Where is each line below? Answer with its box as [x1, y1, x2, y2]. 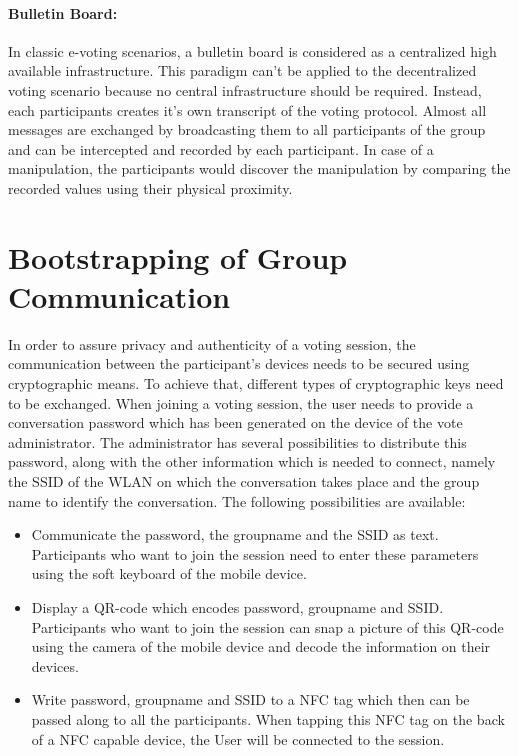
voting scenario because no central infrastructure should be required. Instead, [8, 79, 482, 100]
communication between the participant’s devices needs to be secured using [8, 353, 470, 374]
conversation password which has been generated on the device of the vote [8, 412, 463, 433]
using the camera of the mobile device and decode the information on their [31, 636, 491, 657]
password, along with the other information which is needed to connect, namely [8, 451, 496, 472]
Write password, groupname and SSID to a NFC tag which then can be [31, 689, 470, 710]
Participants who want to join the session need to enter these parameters [31, 543, 479, 564]
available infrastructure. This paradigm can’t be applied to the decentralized [8, 60, 477, 81]
